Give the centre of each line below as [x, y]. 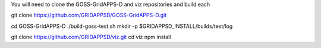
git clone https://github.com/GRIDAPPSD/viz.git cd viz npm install [91, 37]
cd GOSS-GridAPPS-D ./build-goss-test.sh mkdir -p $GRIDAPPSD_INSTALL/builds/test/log [122, 26]
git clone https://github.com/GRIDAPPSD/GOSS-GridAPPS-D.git [89, 15]
